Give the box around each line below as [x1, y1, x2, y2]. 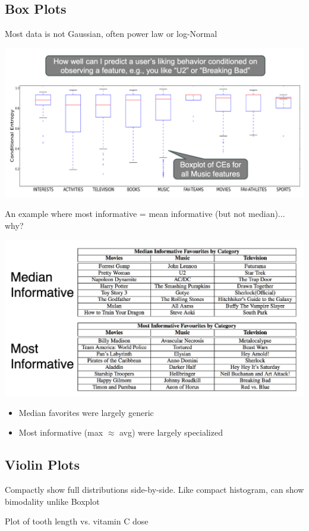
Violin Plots [5, 455, 80, 474]
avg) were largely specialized [119, 426, 223, 439]
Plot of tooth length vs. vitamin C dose [5, 515, 149, 527]
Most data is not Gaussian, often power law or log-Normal [5, 27, 217, 40]
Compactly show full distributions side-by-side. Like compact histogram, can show [5, 483, 304, 495]
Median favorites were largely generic [18, 406, 154, 418]
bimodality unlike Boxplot [5, 495, 100, 507]
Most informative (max [18, 426, 103, 439]
